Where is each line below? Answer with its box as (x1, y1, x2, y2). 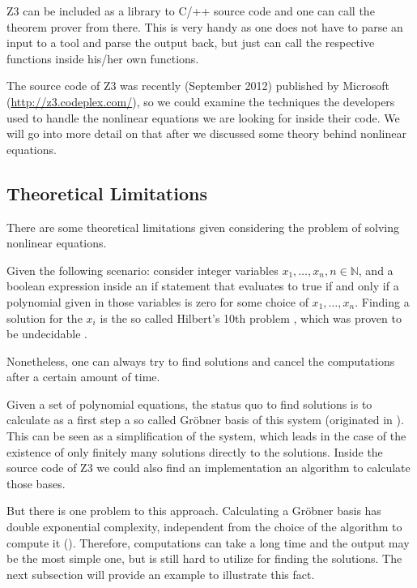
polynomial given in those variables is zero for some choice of (6, 293, 308, 310)
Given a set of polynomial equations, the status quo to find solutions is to (6, 395, 372, 412)
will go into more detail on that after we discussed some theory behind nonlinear (6, 125, 406, 142)
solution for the (6, 309, 83, 326)
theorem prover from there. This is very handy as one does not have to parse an (6, 18, 403, 35)
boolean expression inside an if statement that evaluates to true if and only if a (6, 277, 399, 294)
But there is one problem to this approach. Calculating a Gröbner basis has (6, 502, 381, 519)
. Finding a (355, 293, 410, 310)
